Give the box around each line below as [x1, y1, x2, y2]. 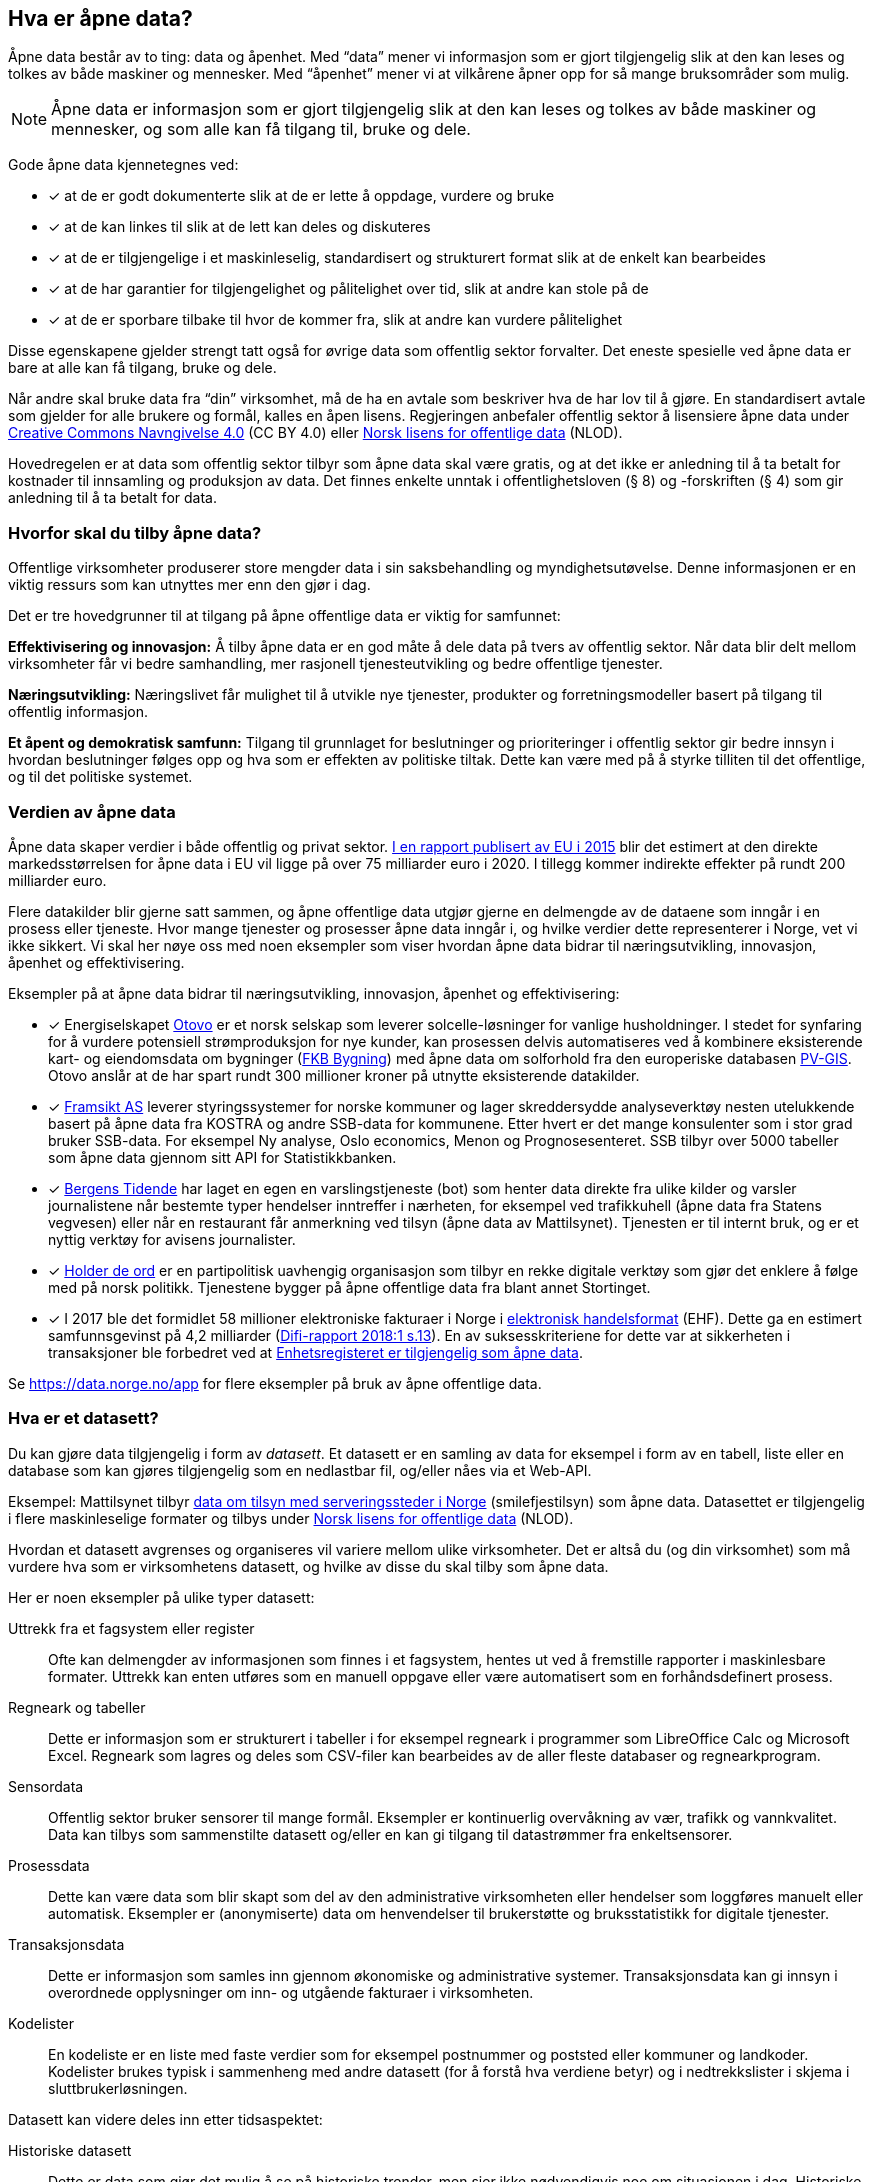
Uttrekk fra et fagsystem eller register [8, 1619, 255, 1637]
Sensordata [8, 1777, 84, 1795]
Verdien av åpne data [8, 801, 176, 822]
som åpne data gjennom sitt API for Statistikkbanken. [48, 1148, 397, 1166]
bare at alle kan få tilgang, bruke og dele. [8, 359, 277, 377]
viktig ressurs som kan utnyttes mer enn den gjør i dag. [8, 576, 371, 594]
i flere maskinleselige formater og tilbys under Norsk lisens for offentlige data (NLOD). [8, 1509, 574, 1527]
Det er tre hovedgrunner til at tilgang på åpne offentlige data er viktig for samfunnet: [8, 607, 561, 625]
